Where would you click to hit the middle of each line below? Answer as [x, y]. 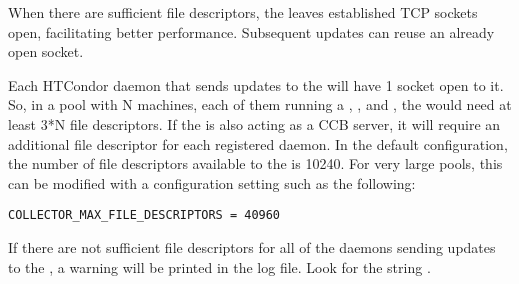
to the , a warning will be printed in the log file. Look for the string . [219, 266]
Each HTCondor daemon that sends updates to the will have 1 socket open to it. [256, 84]
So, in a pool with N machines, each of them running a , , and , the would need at [260, 104]
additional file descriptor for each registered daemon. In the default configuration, [258, 143]
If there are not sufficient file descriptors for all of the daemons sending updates [252, 247]
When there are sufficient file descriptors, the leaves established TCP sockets [243, 12]
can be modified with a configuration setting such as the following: [212, 182]
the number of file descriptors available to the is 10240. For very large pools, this [255, 163]
